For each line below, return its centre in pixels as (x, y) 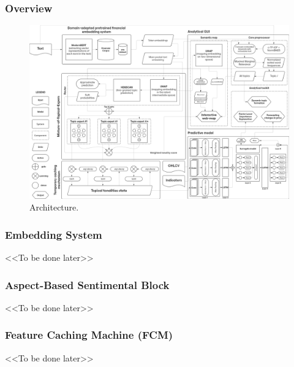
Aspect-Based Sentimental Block (87, 284)
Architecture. (54, 207)
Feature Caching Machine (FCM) (89, 335)
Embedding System (54, 234)
